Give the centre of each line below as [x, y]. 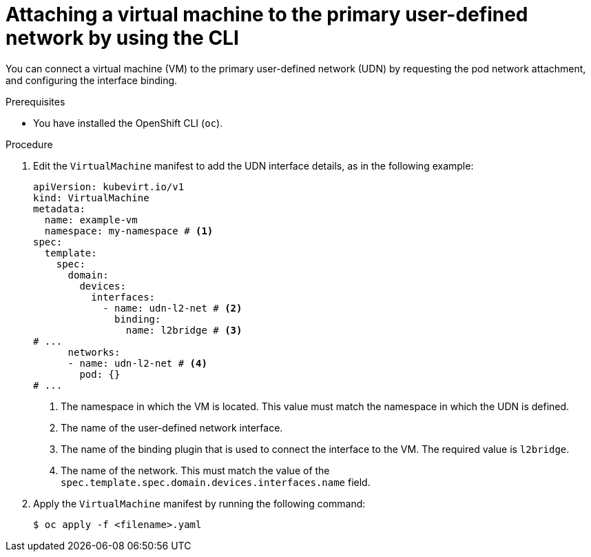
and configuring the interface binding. [92, 80]
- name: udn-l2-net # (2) [173, 308]
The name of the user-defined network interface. [172, 427]
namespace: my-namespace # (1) [129, 231]
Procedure [29, 144]
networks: [94, 352]
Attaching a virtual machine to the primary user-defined [267, 14]
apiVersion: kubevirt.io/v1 [109, 186]
